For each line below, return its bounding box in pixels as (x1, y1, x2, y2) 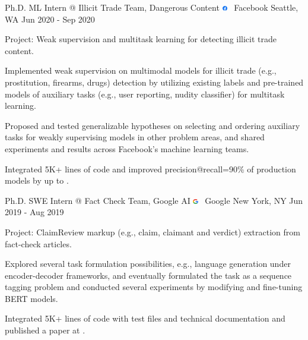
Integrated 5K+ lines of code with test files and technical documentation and (5, 312, 285, 325)
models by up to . (5, 174, 69, 187)
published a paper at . (5, 324, 85, 336)
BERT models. (5, 292, 58, 304)
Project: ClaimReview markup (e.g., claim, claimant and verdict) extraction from (5, 225, 300, 238)
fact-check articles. (5, 237, 72, 250)
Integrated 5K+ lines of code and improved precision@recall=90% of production (5, 162, 296, 175)
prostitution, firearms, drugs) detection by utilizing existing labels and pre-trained (5, 75, 304, 88)
